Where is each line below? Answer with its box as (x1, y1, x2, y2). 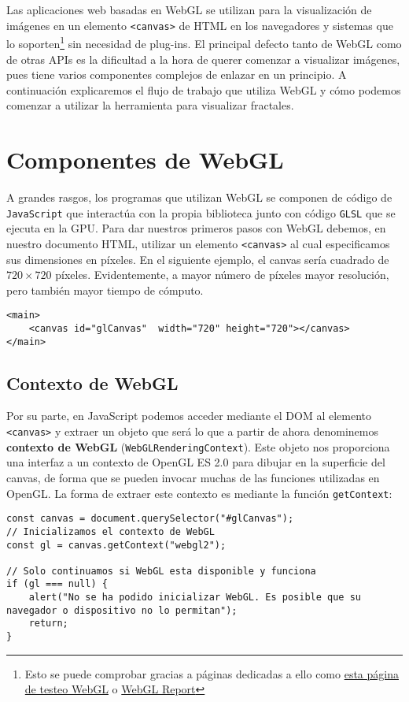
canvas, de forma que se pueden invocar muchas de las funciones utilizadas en (6, 469, 380, 485)
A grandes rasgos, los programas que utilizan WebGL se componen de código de (6, 189, 392, 205)
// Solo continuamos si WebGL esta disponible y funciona (6, 565, 316, 577)
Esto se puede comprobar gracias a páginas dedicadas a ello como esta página (24, 665, 399, 682)
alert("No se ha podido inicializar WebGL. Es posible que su (28, 592, 362, 604)
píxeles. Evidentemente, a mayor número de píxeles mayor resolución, (55, 266, 389, 283)
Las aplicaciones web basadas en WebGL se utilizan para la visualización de (6, 2, 372, 17)
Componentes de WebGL (6, 143, 284, 176)
